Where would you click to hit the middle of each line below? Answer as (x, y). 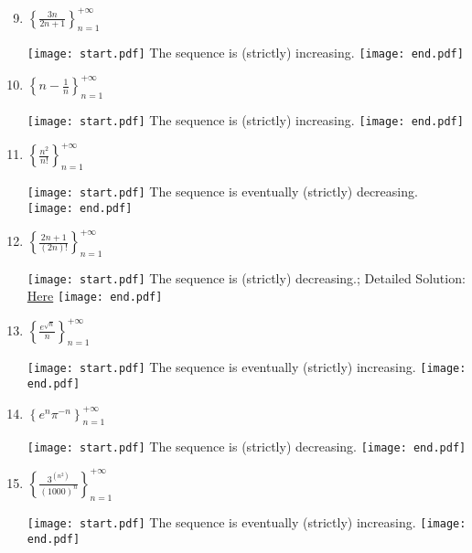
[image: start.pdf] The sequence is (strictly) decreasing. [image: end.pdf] (247, 446)
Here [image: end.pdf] (95, 296)
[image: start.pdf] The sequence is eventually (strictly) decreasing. (222, 191)
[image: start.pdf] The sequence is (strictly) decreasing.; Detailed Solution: (246, 277)
